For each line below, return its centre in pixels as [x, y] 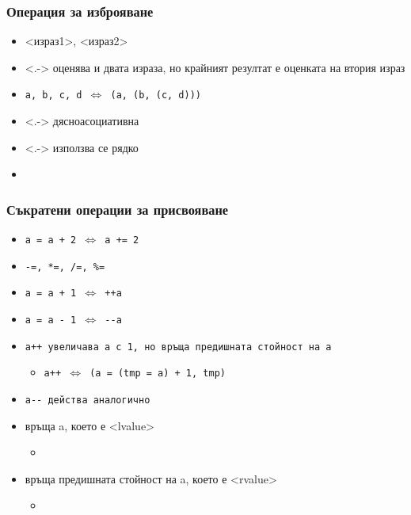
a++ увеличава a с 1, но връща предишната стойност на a [178, 347]
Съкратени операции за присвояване [118, 209]
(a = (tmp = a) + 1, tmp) [158, 374]
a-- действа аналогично [88, 400]
